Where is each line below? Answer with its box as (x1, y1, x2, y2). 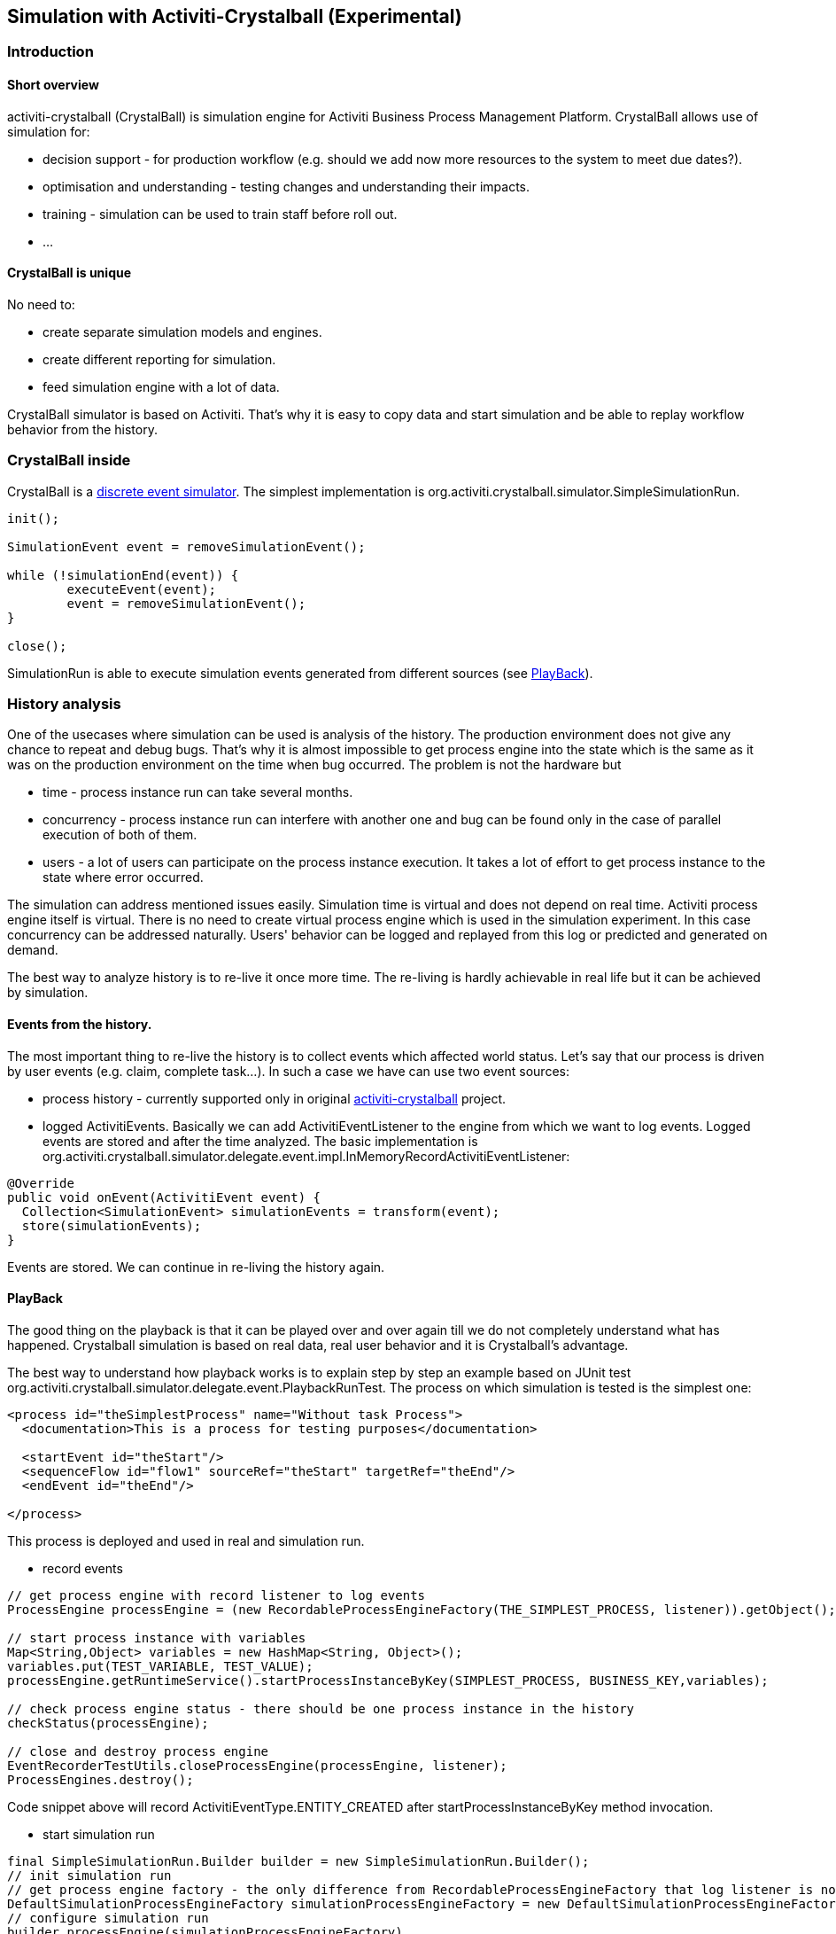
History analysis (7, 694, 121, 713)
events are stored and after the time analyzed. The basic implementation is (43, 1133, 478, 1149)
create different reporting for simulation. (43, 351, 276, 367)
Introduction (7, 43, 94, 61)
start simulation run (43, 1826, 155, 1842)
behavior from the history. (7, 421, 158, 437)
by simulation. (7, 985, 89, 1001)
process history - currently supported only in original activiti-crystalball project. (43, 1090, 507, 1106)
